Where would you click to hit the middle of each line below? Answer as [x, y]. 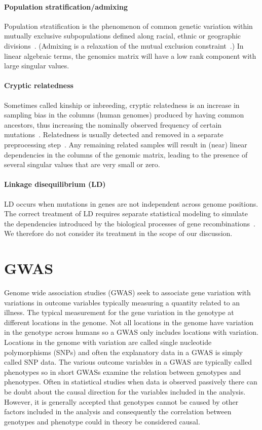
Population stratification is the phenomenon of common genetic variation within [128, 26]
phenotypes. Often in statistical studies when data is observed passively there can [131, 382]
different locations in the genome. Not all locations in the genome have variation [129, 322]
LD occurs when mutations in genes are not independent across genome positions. [131, 203]
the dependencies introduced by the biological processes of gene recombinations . [130, 223]
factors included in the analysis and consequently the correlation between [118, 412]
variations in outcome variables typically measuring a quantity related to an [122, 302]
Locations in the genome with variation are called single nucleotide [108, 342]
